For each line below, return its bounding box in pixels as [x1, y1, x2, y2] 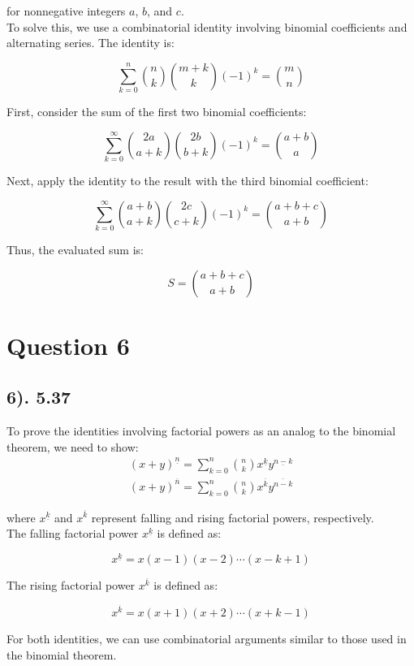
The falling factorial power [6, 525, 139, 542]
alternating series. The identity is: [6, 34, 175, 51]
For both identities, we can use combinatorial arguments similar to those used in [6, 630, 407, 647]
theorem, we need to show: [6, 438, 139, 455]
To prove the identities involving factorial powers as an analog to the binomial [6, 422, 396, 439]
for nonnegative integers [6, 2, 126, 19]
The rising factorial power [6, 576, 136, 593]
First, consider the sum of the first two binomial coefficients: [6, 103, 307, 120]
